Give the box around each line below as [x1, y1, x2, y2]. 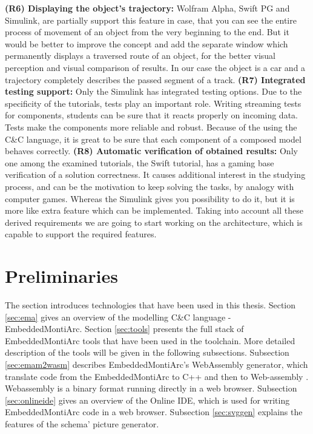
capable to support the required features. [5, 228, 157, 240]
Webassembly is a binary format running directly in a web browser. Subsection [5, 382, 297, 395]
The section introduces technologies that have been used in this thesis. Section [5, 299, 296, 311]
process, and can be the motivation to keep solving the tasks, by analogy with [5, 180, 294, 192]
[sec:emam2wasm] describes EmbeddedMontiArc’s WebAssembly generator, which [5, 358, 308, 370]
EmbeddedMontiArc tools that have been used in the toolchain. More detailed [5, 334, 295, 347]
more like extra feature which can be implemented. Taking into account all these [5, 204, 303, 217]
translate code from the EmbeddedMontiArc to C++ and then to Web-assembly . [5, 370, 309, 382]
